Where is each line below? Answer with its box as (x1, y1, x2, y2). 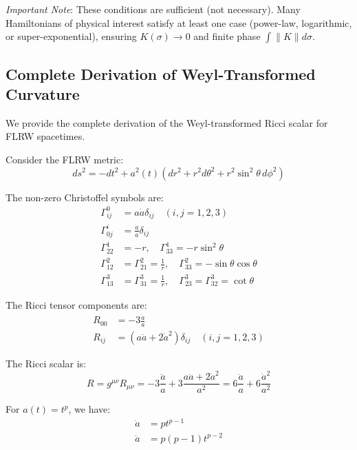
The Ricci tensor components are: (6, 298, 147, 312)
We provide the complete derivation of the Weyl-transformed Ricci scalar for (6, 115, 328, 130)
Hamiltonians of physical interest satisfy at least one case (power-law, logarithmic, (6, 15, 352, 30)
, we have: (68, 402, 111, 416)
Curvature (6, 83, 80, 104)
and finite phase (193, 29, 261, 43)
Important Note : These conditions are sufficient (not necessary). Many (6, 2, 301, 16)
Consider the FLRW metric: (6, 152, 124, 166)
